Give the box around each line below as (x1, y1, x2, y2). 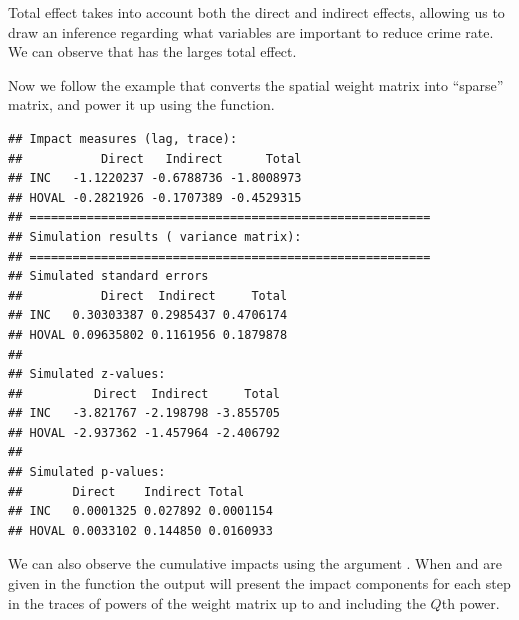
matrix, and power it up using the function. (8, 94, 275, 115)
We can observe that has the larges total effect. (8, 41, 297, 62)
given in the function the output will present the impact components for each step (8, 573, 511, 594)
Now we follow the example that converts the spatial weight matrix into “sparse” (8, 74, 504, 95)
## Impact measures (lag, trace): (8, 131, 238, 146)
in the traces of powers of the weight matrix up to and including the (8, 592, 426, 613)
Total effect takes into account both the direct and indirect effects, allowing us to (8, 2, 505, 22)
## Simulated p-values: (8, 465, 166, 480)
